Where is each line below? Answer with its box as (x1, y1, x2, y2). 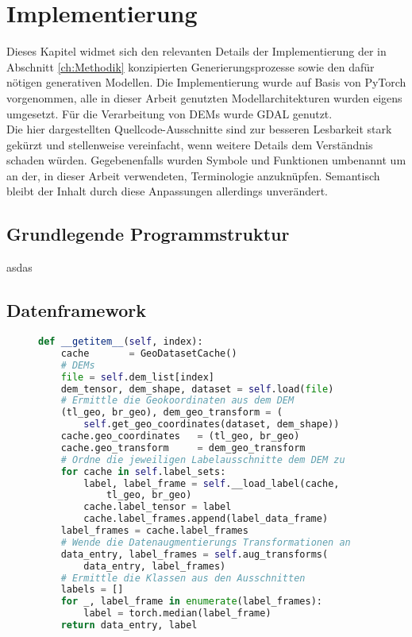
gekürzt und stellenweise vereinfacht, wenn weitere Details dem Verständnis (6, 136, 373, 152)
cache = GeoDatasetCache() (60, 347, 237, 359)
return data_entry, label (60, 620, 198, 631)
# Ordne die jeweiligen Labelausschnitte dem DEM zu (60, 454, 345, 465)
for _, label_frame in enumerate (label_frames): (60, 596, 322, 608)
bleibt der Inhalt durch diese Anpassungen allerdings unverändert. (6, 183, 329, 199)
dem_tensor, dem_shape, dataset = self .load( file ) (60, 383, 334, 395)
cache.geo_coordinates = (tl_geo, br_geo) (60, 430, 300, 442)
